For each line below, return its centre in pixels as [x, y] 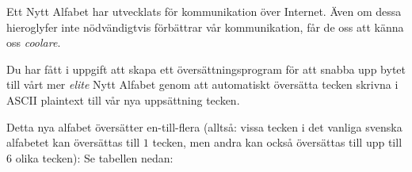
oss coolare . [34, 42]
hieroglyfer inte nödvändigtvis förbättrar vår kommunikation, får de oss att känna [205, 27]
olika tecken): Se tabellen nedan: [94, 157]
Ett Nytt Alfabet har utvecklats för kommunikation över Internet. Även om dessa [204, 11]
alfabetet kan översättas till [73, 142]
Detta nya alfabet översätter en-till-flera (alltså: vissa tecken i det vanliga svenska [204, 126]
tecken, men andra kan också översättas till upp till [277, 142]
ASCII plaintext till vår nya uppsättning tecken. [123, 99]
